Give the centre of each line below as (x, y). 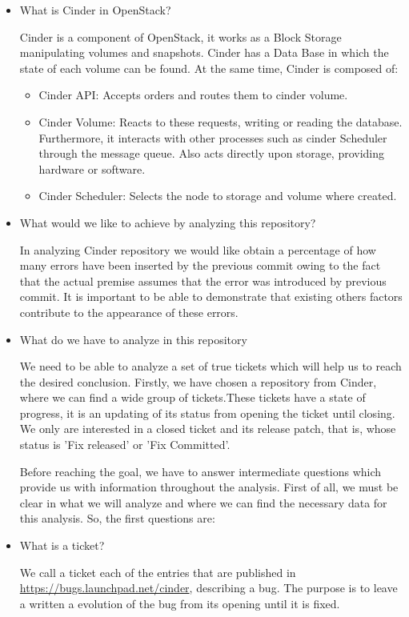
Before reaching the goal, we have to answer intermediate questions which (200, 471)
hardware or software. (92, 168)
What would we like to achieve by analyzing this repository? (168, 222)
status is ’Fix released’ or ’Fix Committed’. (125, 445)
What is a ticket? (62, 545)
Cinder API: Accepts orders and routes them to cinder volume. (193, 95)
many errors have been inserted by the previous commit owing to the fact (200, 265)
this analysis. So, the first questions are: (117, 518)
